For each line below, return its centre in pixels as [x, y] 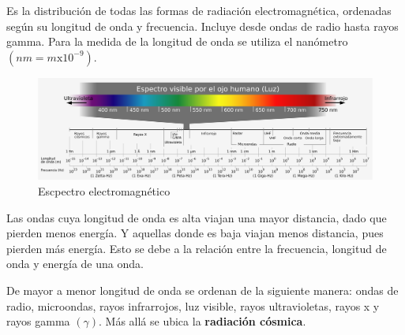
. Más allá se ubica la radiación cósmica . [202, 321]
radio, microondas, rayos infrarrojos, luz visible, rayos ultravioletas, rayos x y [193, 305]
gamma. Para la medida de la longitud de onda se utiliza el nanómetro [177, 41]
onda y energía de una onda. [75, 264]
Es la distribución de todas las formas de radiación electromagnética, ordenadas [199, 10]
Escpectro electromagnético [104, 190]
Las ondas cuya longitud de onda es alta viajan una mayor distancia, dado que [197, 217]
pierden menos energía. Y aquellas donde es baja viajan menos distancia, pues [195, 233]
